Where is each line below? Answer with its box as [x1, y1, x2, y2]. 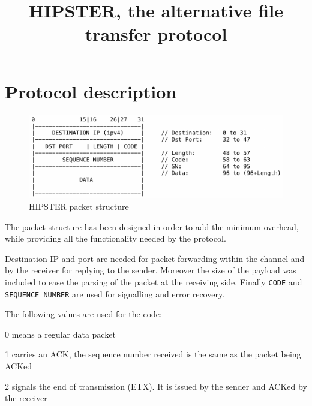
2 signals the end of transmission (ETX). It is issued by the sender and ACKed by [5, 380, 307, 392]
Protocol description [5, 79, 177, 103]
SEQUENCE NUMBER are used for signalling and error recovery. [5, 287, 225, 300]
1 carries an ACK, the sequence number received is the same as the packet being [5, 348, 301, 360]
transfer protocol [85, 22, 227, 46]
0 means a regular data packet [5, 327, 116, 340]
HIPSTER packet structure [29, 200, 129, 212]
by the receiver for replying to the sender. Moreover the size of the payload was [5, 264, 296, 276]
